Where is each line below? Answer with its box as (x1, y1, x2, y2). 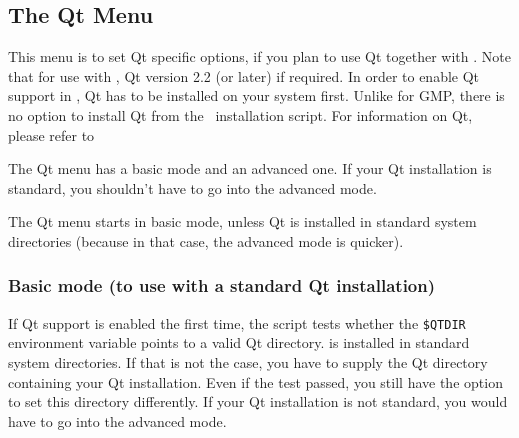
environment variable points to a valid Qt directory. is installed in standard (8, 332, 470, 353)
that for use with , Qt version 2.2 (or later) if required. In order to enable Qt (8, 65, 480, 86)
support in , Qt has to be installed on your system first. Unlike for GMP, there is (8, 85, 505, 106)
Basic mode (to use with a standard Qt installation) (8, 273, 436, 298)
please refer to (8, 124, 95, 145)
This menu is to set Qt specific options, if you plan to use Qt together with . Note (8, 46, 511, 67)
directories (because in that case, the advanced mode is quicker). (8, 230, 404, 251)
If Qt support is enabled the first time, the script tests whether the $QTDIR (8, 312, 466, 333)
